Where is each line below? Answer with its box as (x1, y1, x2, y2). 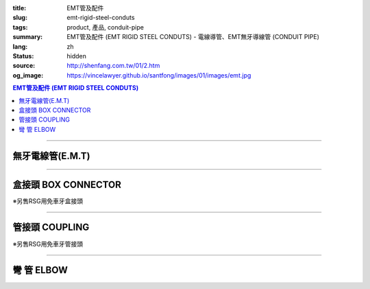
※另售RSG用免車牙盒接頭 (12, 196, 84, 205)
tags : (12, 23, 28, 31)
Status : (12, 51, 34, 60)
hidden (66, 51, 87, 60)
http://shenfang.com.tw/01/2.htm (66, 62, 160, 70)
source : (12, 62, 36, 70)
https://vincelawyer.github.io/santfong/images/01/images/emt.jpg (66, 71, 251, 79)
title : (12, 4, 27, 12)
